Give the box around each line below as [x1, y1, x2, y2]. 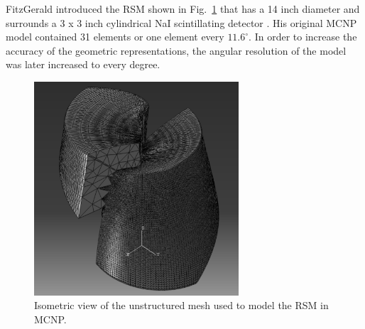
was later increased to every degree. [6, 57, 160, 72]
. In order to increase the [249, 29, 357, 44]
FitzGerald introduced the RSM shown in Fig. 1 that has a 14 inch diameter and [6, 1, 360, 16]
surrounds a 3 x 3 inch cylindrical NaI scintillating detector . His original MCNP [6, 15, 357, 30]
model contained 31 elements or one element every [6, 29, 224, 44]
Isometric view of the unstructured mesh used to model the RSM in [34, 298, 329, 313]
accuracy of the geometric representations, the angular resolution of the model [6, 43, 347, 58]
